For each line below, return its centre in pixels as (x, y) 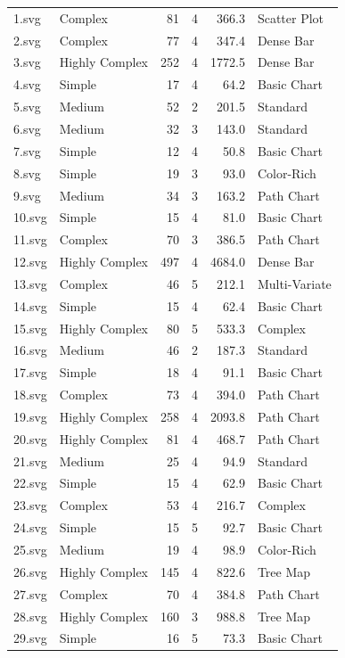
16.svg (30, 350)
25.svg (30, 549)
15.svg (30, 328)
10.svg (30, 217)
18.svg (30, 395)
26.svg (30, 571)
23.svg (30, 505)
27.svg (30, 593)
